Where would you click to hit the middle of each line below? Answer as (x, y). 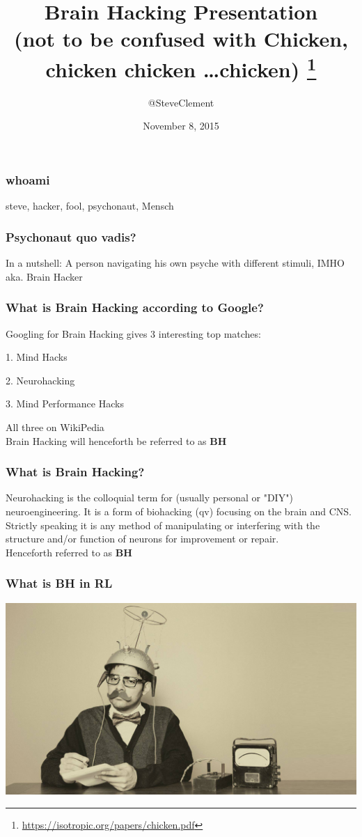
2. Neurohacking (40, 380)
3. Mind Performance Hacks (65, 404)
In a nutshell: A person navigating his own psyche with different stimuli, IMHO (175, 263)
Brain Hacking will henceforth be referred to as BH (116, 440)
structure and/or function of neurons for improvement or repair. (142, 539)
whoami (28, 180)
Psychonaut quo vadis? (71, 236)
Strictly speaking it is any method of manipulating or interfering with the (163, 525)
